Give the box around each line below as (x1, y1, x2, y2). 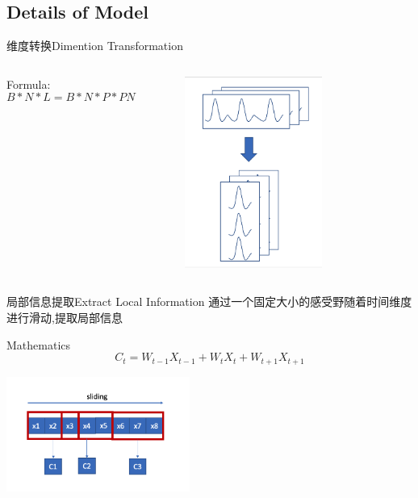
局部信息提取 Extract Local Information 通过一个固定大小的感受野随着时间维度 (6, 293, 412, 310)
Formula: (6, 75, 51, 92)
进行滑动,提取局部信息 (6, 308, 123, 325)
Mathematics (6, 336, 71, 353)
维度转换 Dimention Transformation (6, 37, 183, 54)
